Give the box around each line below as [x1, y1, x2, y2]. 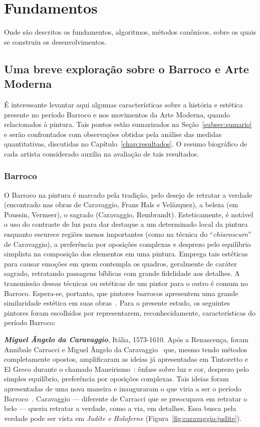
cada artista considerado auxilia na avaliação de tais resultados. [4, 148, 199, 159]
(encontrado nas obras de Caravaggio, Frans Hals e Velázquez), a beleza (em [4, 199, 238, 210]
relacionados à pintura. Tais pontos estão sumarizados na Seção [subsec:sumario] [4, 119, 252, 129]
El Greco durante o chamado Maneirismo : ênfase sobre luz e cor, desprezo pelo [4, 363, 249, 374]
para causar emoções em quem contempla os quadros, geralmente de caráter [4, 258, 237, 268]
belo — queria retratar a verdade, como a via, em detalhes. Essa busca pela [4, 403, 236, 413]
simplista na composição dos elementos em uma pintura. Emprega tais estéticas [4, 248, 248, 259]
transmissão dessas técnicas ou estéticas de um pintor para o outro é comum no [4, 278, 248, 289]
